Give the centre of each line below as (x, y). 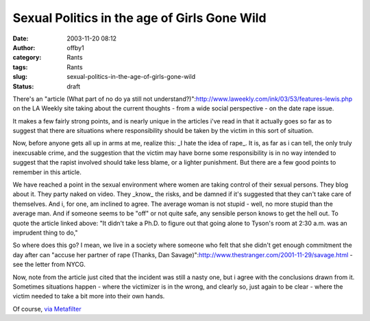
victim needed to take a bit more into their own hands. (89, 296)
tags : (20, 67)
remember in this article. (47, 172)
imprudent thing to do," (45, 233)
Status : (23, 86)
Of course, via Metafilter (47, 309)
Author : (24, 47)
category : (27, 58)
